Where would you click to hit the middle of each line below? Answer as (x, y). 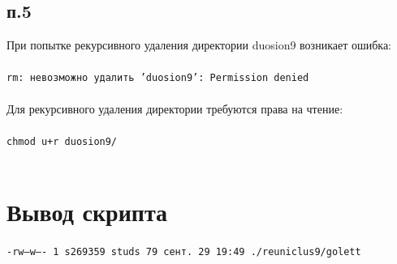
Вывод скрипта (87, 212)
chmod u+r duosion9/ (62, 141)
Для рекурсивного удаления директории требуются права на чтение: (175, 108)
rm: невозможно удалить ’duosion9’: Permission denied (158, 78)
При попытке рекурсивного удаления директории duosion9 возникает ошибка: (199, 45)
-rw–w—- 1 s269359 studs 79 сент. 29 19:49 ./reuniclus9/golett (184, 252)
